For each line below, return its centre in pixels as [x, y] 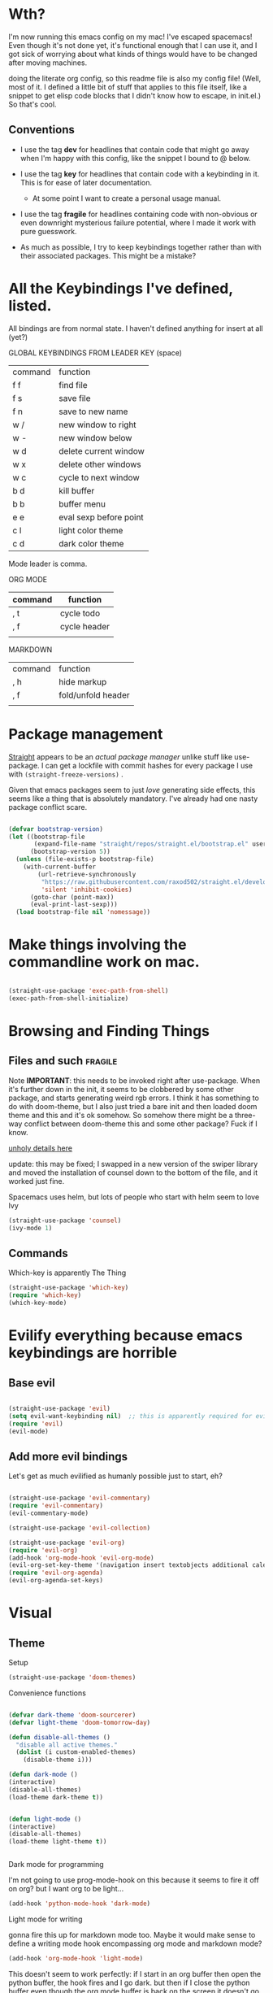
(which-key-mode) [38, 1303]
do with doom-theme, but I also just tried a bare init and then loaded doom [133, 1106]
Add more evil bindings [68, 1456]
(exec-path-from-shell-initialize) [69, 998]
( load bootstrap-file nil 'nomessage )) [83, 912]
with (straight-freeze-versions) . [66, 774]
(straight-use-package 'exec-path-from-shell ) [89, 991]
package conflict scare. [48, 807]
